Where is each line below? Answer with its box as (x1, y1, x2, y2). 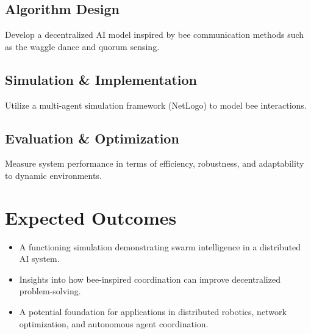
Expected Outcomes (5, 205, 177, 230)
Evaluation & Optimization (5, 128, 179, 147)
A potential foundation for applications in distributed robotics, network (19, 305, 287, 318)
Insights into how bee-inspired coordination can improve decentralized (19, 272, 281, 285)
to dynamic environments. (5, 169, 102, 181)
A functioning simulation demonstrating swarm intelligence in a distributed (19, 240, 301, 253)
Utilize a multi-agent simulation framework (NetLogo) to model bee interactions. (5, 98, 307, 111)
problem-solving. (19, 285, 81, 297)
